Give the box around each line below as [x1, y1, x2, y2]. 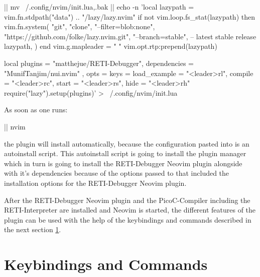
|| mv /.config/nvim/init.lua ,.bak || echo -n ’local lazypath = [4, 2, 194, 12]
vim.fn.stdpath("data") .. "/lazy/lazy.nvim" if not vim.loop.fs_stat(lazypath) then [4, 11, 255, 22]
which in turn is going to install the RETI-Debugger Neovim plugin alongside [4, 158, 242, 168]
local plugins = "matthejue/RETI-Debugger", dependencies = [4, 57, 194, 68]
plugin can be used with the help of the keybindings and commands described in [4, 214, 251, 225]
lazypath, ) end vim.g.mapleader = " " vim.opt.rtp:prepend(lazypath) [4, 41, 217, 51]
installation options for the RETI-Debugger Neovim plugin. [4, 177, 187, 188]
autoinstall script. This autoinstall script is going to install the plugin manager [4, 148, 246, 159]
